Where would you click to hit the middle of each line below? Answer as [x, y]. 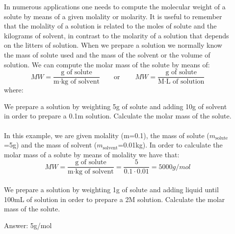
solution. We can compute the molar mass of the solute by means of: [107, 64]
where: [14, 90]
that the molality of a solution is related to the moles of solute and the [110, 26]
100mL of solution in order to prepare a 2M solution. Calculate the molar [115, 199]
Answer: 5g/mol [28, 225]
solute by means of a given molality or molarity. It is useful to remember [113, 16]
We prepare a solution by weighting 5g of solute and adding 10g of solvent [116, 106]
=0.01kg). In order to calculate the [170, 145]
